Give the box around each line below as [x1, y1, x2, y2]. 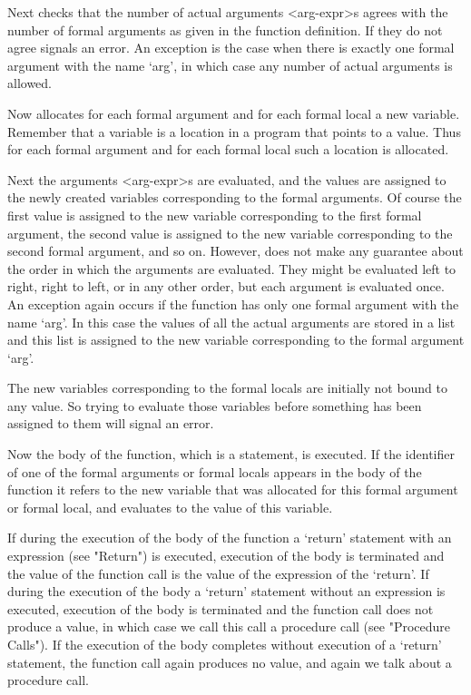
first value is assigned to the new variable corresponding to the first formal [7, 205, 422, 224]
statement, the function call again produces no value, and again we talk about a [7, 652, 452, 671]
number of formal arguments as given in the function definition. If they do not [7, 20, 443, 39]
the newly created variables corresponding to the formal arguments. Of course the [7, 188, 462, 207]
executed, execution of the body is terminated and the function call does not [7, 599, 434, 618]
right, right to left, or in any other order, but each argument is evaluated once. [7, 277, 445, 296]
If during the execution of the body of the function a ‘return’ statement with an [7, 528, 452, 547]
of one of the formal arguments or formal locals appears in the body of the [7, 462, 422, 481]
